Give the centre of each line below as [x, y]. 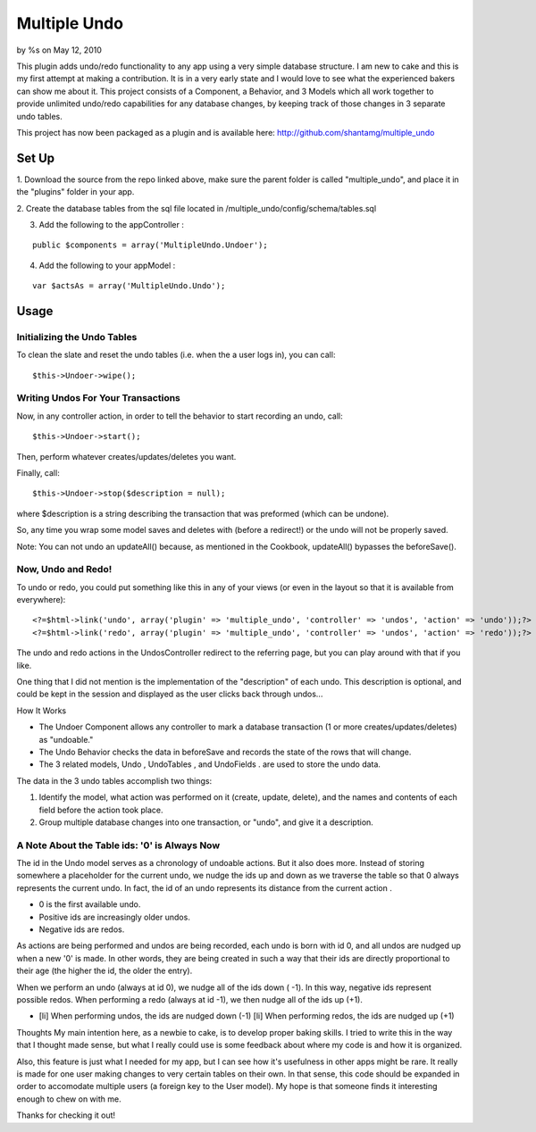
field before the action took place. [101, 810]
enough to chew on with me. [69, 1099]
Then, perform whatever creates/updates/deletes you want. [126, 456]
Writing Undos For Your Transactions [98, 398]
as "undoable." [66, 739]
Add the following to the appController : [112, 224]
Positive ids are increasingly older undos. [115, 917]
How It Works [42, 711]
